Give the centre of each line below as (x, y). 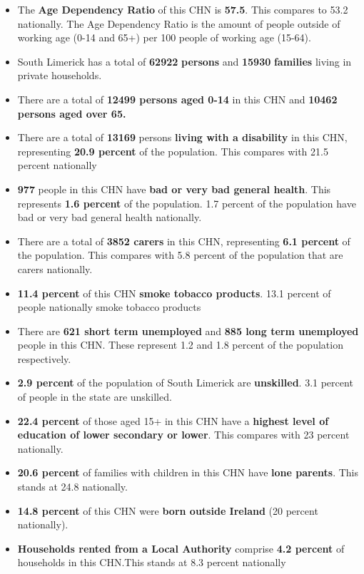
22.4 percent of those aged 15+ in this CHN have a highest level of (173, 420)
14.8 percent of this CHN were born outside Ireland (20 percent (168, 510)
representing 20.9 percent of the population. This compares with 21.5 (173, 151)
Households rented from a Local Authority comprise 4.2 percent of (181, 548)
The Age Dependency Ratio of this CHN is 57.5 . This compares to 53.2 (183, 9)
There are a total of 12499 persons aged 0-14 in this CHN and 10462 (177, 99)
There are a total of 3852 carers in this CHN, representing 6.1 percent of (184, 241)
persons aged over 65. (72, 113)
